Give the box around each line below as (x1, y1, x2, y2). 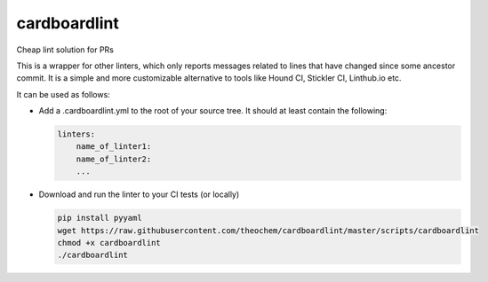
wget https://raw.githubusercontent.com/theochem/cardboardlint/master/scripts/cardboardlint (57, 225, 480, 235)
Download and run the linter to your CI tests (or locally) (38, 189, 240, 200)
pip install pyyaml (57, 213, 142, 223)
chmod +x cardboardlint (57, 238, 162, 248)
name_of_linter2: (76, 153, 152, 164)
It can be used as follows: (16, 89, 110, 99)
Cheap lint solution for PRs (16, 44, 115, 55)
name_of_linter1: (76, 142, 152, 152)
